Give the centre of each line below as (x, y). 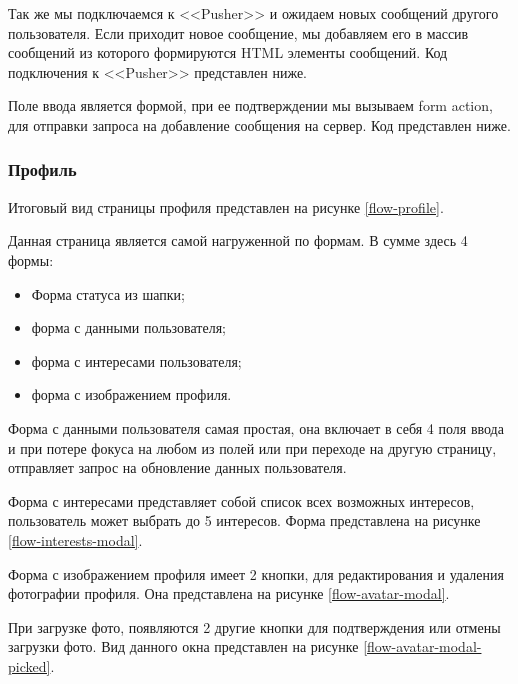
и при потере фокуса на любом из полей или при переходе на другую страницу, (252, 447)
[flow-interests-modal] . (75, 539)
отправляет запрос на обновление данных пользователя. (177, 467)
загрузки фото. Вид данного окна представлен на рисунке (183, 646)
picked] (29, 665)
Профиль (42, 169)
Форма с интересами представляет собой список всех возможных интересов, (241, 500)
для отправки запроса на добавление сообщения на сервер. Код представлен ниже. (259, 124)
